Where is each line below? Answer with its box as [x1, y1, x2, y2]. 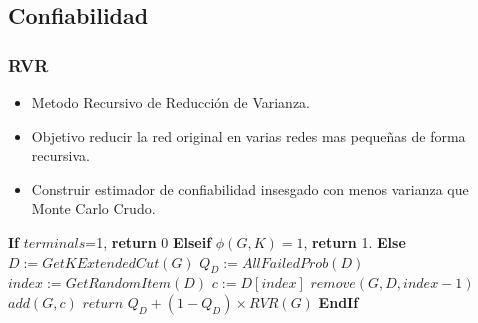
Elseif [172, 231, 212, 252]
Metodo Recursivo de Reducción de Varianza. [31, 92, 311, 112]
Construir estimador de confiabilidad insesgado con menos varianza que [31, 178, 469, 199]
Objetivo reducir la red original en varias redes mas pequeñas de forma [31, 125, 466, 146]
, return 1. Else [303, 231, 406, 252]
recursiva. [31, 145, 90, 166]
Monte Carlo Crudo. [31, 198, 156, 219]
